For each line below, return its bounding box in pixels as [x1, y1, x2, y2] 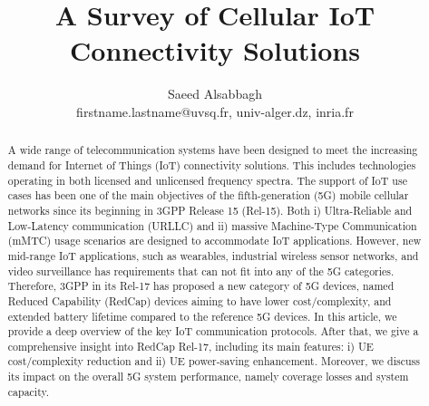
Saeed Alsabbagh [168, 84, 262, 103]
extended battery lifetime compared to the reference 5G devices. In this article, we [7, 308, 397, 324]
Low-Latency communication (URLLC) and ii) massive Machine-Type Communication [7, 217, 417, 233]
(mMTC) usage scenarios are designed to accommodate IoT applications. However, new [7, 233, 422, 248]
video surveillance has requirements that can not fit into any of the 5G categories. [7, 263, 395, 278]
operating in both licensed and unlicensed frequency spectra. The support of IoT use [7, 172, 407, 188]
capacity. [7, 383, 50, 399]
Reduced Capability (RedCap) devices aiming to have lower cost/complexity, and [7, 293, 392, 308]
